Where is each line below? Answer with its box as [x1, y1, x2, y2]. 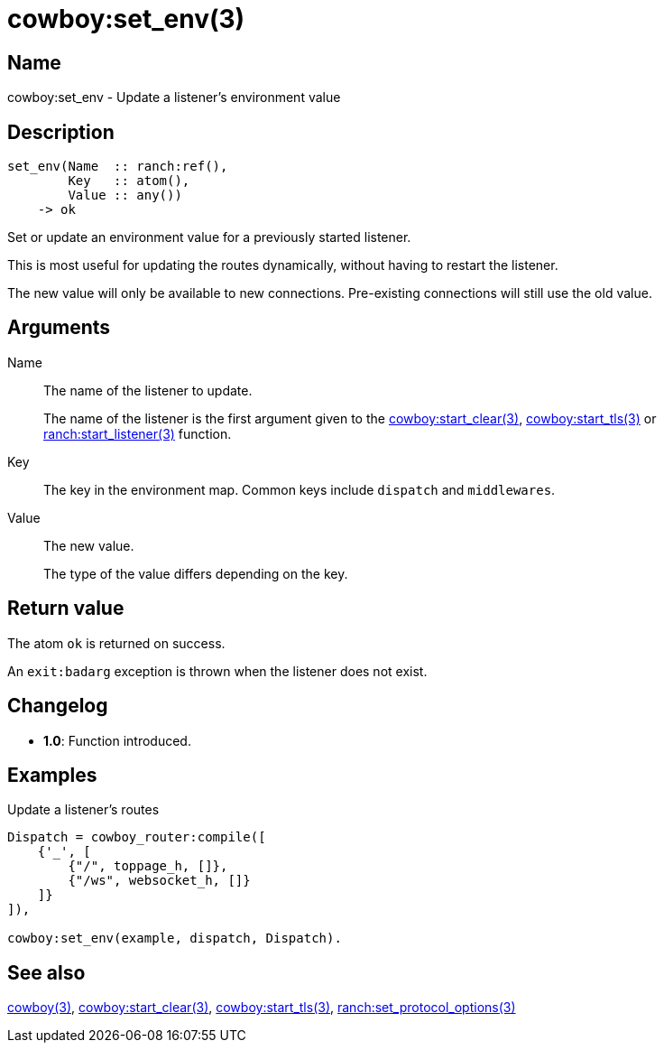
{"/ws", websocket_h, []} [68, 873, 251, 888]
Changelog [7, 694, 108, 718]
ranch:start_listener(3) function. [43, 425, 232, 441]
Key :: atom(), [68, 173, 190, 189]
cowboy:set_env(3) [7, 4, 245, 34]
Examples [7, 763, 97, 786]
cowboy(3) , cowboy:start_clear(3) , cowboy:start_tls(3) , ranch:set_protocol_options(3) [7, 999, 516, 1016]
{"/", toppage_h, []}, [68, 859, 228, 874]
